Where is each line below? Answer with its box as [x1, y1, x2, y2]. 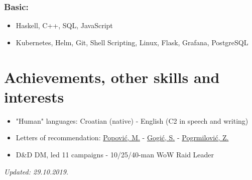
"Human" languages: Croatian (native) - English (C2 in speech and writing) [16, 115, 248, 126]
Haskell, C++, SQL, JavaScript [16, 20, 113, 31]
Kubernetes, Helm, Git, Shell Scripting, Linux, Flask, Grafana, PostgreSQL [16, 37, 248, 47]
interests [4, 86, 64, 107]
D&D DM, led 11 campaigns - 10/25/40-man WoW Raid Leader [16, 149, 214, 159]
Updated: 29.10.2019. [4, 166, 69, 176]
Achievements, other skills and [4, 66, 220, 87]
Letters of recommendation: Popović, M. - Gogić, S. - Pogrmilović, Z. [16, 132, 229, 143]
